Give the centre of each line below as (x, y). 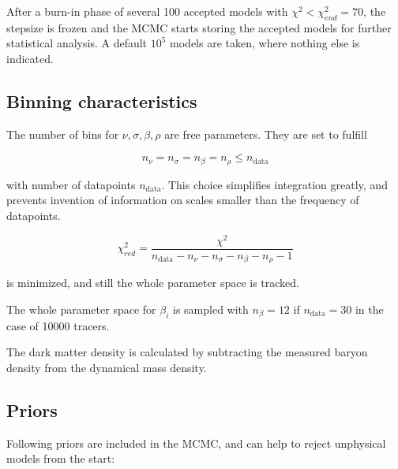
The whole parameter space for (81, 309)
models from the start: (61, 458)
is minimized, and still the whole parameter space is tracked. (153, 283)
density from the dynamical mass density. (107, 367)
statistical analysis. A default (77, 43)
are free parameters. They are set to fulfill (266, 134)
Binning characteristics (102, 100)
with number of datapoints (71, 184)
